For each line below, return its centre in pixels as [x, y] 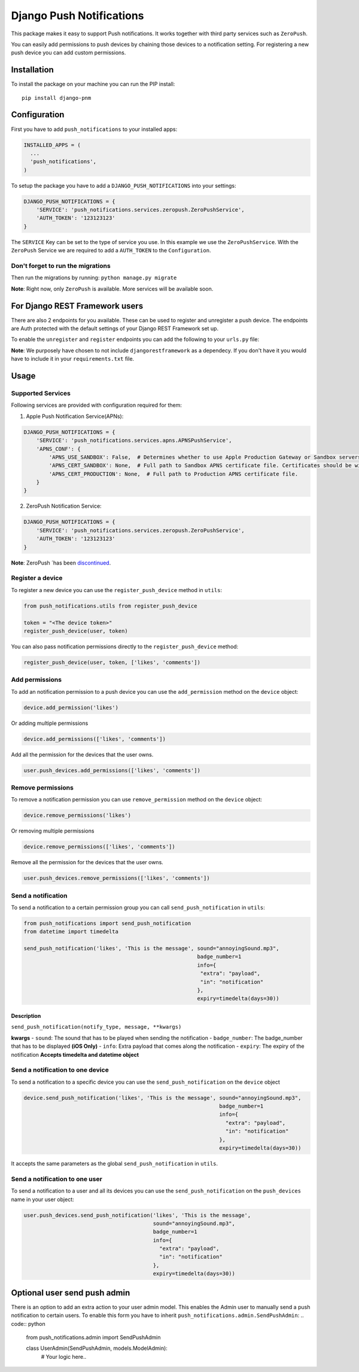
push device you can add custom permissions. [69, 53]
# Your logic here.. [64, 1356]
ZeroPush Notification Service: [64, 506]
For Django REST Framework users [77, 306]
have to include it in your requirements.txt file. [73, 359]
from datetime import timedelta [71, 932]
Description [26, 1016]
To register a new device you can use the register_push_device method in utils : [117, 590]
